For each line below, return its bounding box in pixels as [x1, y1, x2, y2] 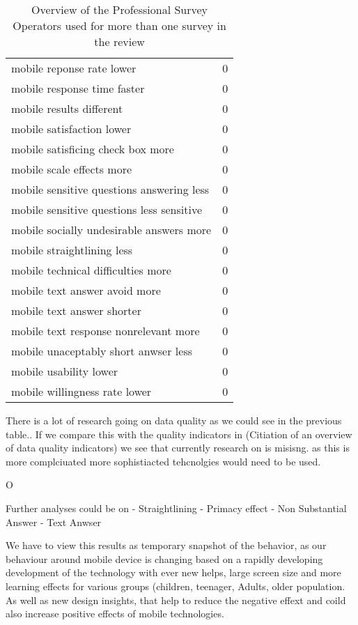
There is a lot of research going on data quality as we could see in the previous [6, 413, 342, 427]
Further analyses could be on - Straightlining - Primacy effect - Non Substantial [6, 500, 347, 515]
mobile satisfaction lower [11, 121, 132, 137]
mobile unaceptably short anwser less [11, 343, 192, 359]
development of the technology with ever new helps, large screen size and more [6, 565, 341, 580]
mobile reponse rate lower [11, 60, 137, 76]
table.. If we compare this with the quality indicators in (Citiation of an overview [6, 426, 352, 441]
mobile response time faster [11, 80, 145, 96]
